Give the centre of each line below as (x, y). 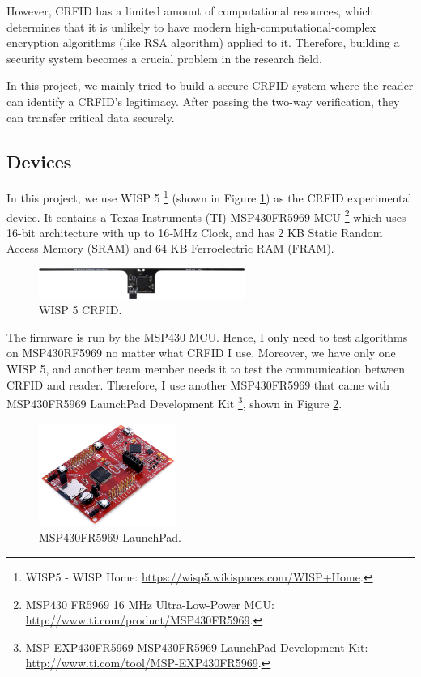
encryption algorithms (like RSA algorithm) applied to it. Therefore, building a (203, 43)
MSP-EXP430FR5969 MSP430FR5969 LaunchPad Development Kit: (197, 647)
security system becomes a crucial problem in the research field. (164, 58)
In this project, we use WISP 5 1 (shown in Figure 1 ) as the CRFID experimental (209, 197)
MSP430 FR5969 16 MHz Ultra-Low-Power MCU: (150, 604)
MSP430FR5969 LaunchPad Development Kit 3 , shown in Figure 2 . (174, 402)
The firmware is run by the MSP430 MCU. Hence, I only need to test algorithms (207, 336)
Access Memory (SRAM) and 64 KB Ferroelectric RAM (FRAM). (170, 248)
